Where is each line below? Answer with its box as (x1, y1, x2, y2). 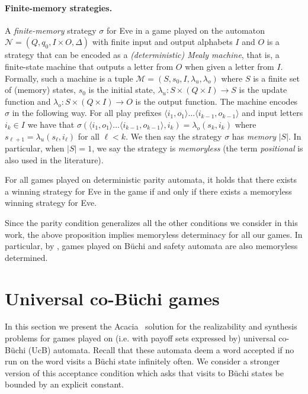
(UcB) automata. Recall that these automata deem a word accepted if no (28, 343, 294, 356)
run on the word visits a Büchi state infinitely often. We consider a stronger (5, 355, 280, 367)
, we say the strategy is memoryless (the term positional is (92, 142, 303, 154)
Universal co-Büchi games (5, 286, 220, 310)
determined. (5, 251, 48, 263)
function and (5, 95, 51, 107)
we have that (27, 118, 75, 130)
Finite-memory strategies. (5, 1, 113, 14)
